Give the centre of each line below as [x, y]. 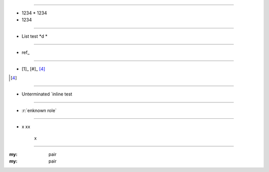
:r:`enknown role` [39, 110]
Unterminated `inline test [47, 94]
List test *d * [35, 36]
